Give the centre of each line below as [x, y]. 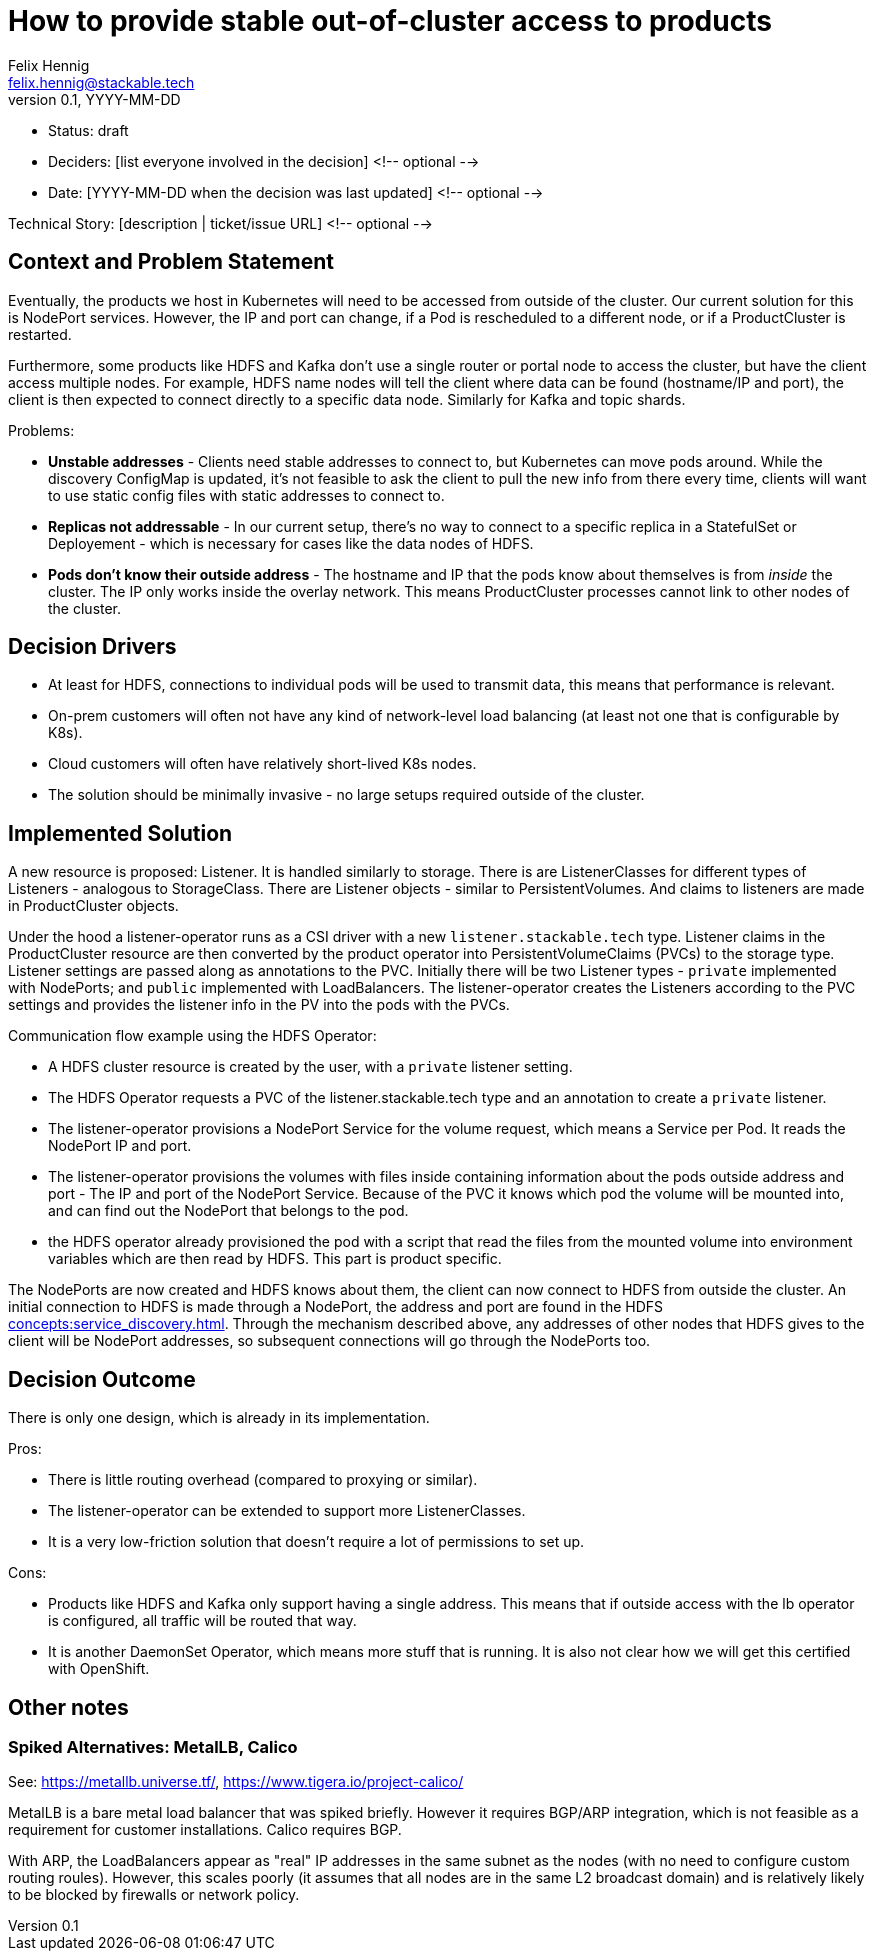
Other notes [68, 1707]
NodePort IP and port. [120, 1146]
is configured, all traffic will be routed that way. [202, 1621]
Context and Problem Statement [171, 262]
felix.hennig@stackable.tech [101, 82]
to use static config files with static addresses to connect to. [246, 495]
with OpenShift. [99, 1669]
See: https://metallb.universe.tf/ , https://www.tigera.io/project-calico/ [236, 1782]
